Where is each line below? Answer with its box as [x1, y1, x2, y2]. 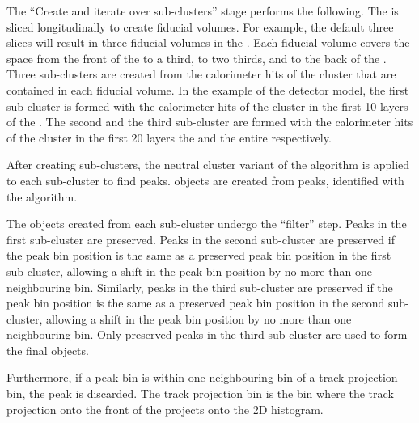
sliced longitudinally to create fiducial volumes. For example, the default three [6, 18, 394, 35]
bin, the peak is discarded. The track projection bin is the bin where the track [6, 385, 394, 402]
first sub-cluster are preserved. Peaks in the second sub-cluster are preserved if [6, 231, 395, 247]
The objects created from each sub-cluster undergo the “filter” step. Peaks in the [6, 215, 407, 232]
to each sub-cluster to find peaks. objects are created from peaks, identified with [6, 171, 404, 188]
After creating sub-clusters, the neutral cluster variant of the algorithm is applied [6, 156, 410, 173]
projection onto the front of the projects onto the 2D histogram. [6, 400, 324, 417]
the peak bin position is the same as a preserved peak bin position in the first [6, 247, 391, 264]
